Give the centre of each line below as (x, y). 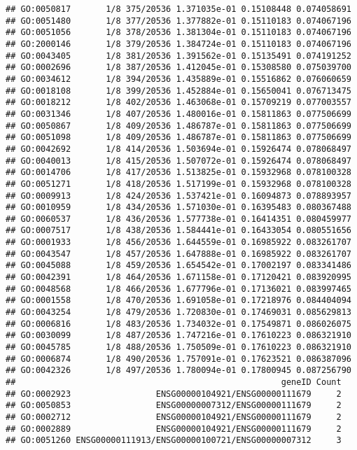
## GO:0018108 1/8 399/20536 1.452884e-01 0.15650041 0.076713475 (178, 91)
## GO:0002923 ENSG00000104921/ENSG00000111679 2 (174, 394)
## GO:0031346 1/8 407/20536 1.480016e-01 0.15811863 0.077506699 (178, 114)
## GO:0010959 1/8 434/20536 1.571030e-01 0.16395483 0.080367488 (178, 208)
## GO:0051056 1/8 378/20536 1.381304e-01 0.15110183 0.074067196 (178, 33)
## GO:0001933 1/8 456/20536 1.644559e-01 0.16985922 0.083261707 (178, 242)
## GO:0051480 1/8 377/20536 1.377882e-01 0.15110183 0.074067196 (178, 21)
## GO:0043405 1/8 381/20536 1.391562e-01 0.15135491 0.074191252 (178, 56)
